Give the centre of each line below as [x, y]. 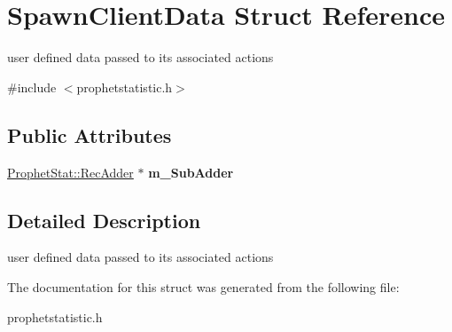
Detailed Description [104, 220]
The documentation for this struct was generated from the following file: [203, 286]
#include [32, 87]
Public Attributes [90, 134]
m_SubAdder [191, 172]
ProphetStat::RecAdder [70, 172]
